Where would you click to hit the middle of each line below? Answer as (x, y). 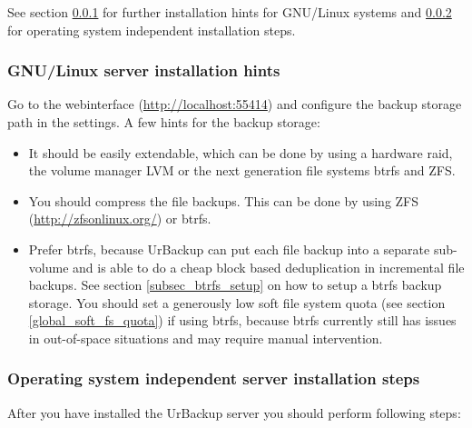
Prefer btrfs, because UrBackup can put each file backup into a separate (229, 249)
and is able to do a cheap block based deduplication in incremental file (269, 267)
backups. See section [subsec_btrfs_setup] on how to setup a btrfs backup (235, 285)
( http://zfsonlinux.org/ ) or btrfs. (120, 219)
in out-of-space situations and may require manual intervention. (206, 338)
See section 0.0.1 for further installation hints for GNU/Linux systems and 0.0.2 (230, 12)
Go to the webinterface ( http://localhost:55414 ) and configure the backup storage (235, 104)
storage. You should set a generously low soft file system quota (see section (237, 302)
